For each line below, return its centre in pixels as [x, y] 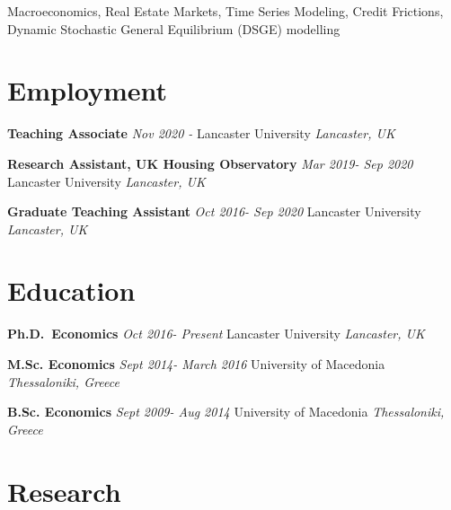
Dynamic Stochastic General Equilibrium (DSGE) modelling [174, 28]
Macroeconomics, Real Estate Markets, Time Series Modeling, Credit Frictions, [225, 11]
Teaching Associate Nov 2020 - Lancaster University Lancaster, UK [201, 133]
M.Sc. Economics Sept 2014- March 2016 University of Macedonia [196, 364]
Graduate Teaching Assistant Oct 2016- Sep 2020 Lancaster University [214, 211]
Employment [88, 90]
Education [71, 290]
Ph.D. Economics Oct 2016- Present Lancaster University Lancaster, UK [216, 334]
